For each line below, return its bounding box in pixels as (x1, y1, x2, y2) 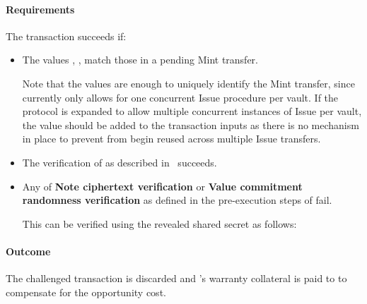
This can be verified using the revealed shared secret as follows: (22, 216, 297, 231)
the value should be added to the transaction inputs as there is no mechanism (22, 117, 359, 132)
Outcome (6, 243, 51, 258)
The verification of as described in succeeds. (22, 154, 217, 169)
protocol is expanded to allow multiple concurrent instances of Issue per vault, (22, 104, 362, 118)
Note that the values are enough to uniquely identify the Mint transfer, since (22, 75, 355, 90)
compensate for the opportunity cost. (6, 284, 166, 299)
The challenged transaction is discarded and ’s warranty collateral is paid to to (6, 271, 347, 286)
